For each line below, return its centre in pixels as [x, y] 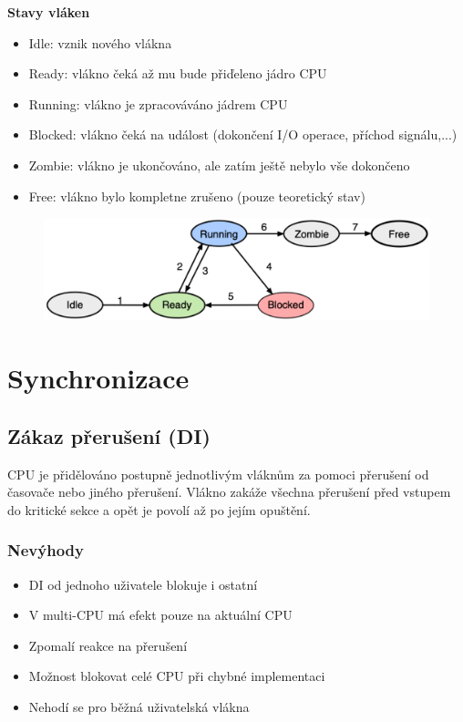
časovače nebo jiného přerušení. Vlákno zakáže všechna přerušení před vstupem [229, 492]
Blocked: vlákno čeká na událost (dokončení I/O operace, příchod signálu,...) [243, 134]
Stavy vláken [49, 12]
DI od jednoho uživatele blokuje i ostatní [143, 584]
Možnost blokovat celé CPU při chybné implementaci [177, 676]
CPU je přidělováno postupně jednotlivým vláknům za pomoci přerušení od [218, 474]
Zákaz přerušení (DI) [109, 435]
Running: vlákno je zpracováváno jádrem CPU [158, 103]
